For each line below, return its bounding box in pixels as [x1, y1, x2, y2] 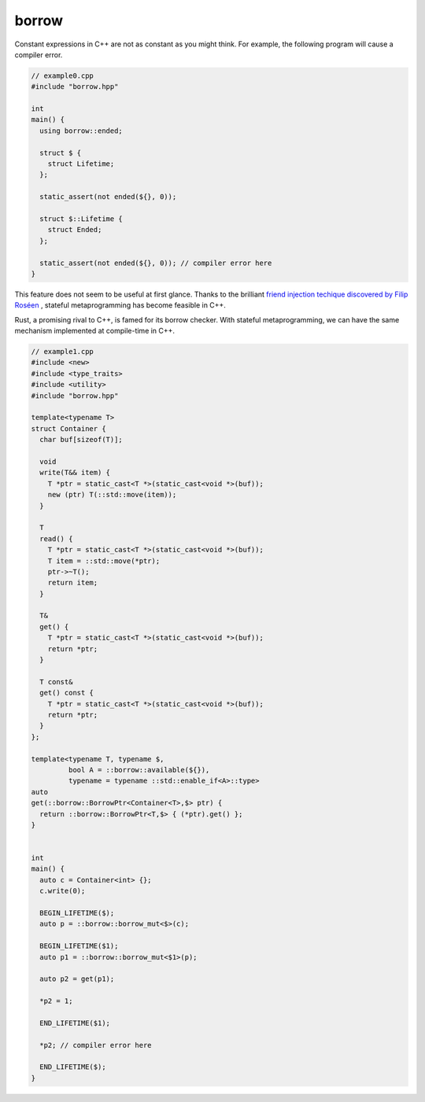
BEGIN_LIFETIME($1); [39, 942, 119, 951]
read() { [39, 534, 73, 543]
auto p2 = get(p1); [39, 975, 115, 983]
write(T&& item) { [39, 468, 110, 477]
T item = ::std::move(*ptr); [47, 556, 161, 566]
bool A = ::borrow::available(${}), [68, 765, 210, 774]
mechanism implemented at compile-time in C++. [14, 326, 176, 336]
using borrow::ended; [39, 126, 124, 135]
